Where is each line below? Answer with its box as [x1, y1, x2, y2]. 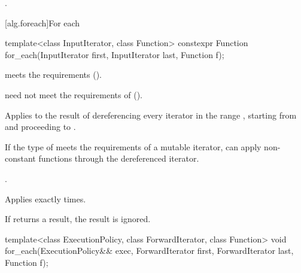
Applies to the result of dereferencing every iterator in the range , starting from [5, 108, 297, 121]
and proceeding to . [5, 120, 76, 133]
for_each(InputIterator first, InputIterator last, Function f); [5, 48, 224, 60]
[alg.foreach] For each [5, 16, 80, 29]
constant [5, 152, 36, 165]
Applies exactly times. [5, 192, 86, 205]
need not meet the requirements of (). [5, 88, 142, 101]
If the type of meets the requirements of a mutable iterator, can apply [5, 140, 262, 153]
